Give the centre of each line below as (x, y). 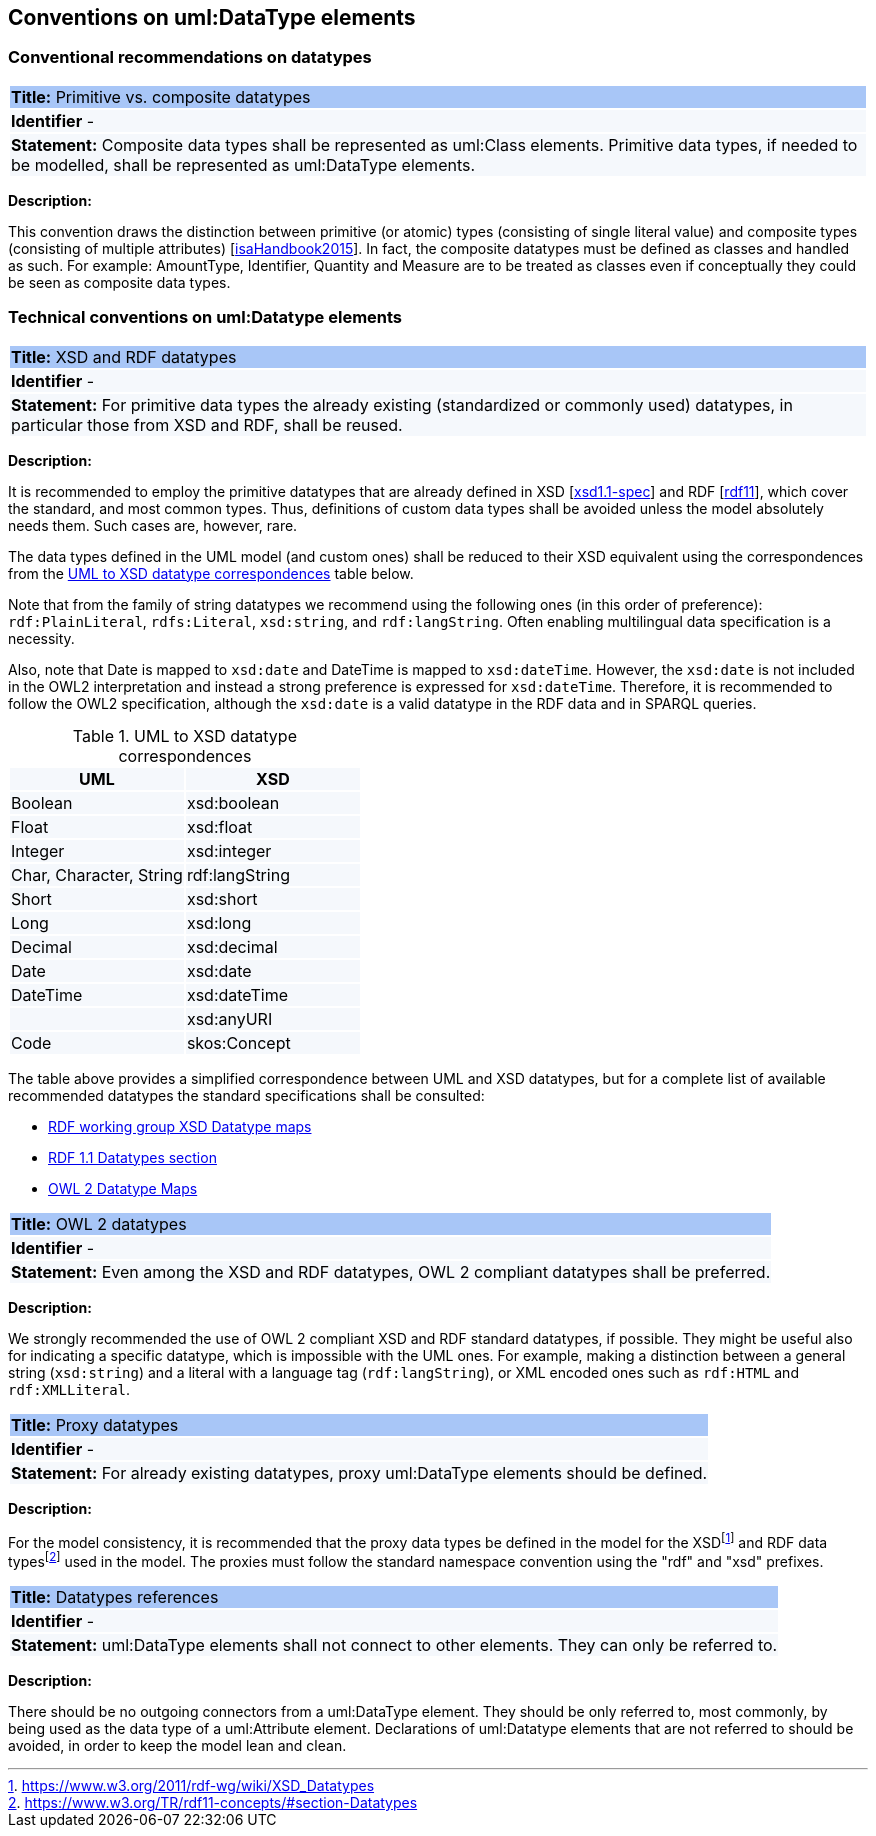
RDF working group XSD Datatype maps (180, 1126)
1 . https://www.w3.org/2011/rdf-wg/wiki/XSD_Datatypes (191, 1785)
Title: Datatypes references (115, 1596)
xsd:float (219, 826)
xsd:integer (229, 850)
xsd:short (222, 898)
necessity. (41, 638)
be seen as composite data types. (119, 282)
